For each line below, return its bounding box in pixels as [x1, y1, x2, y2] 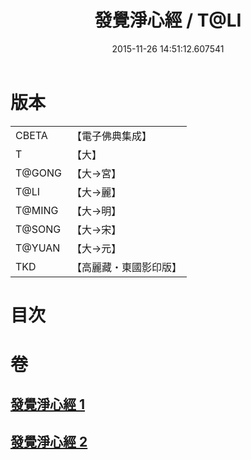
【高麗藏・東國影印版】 [71, 260, 182, 274]
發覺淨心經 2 [10, 433, 88, 450]
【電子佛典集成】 [71, 129, 152, 143]
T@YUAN [15, 241, 61, 255]
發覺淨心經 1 [10, 396, 86, 413]
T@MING [15, 203, 59, 217]
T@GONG [15, 166, 62, 180]
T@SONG [15, 222, 62, 236]
